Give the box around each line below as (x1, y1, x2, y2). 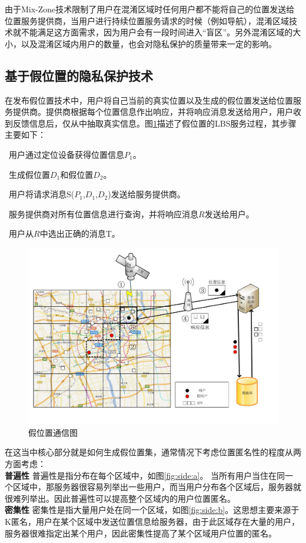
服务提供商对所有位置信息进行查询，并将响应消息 (8, 207, 198, 220)
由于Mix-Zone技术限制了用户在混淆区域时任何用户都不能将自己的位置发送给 (5, 3, 295, 15)
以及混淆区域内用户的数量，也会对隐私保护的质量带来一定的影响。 (21, 37, 277, 49)
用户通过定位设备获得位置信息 (8, 148, 124, 160)
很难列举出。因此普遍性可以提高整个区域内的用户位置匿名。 (5, 492, 235, 504)
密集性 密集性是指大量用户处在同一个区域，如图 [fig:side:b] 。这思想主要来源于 (5, 504, 300, 516)
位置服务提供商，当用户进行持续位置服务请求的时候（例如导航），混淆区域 (5, 14, 289, 27)
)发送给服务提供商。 (108, 188, 185, 200)
